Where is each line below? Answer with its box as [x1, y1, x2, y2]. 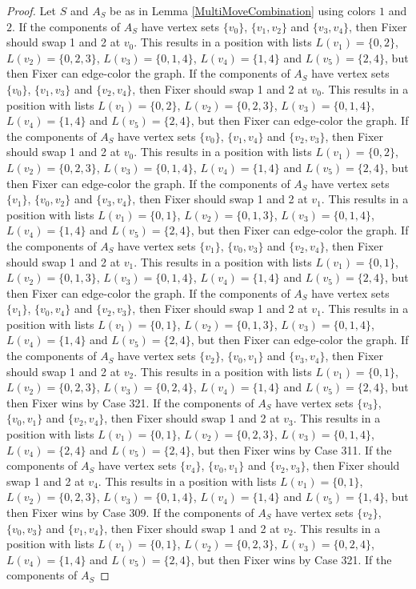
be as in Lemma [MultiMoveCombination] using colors [110, 2, 376, 18]
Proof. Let [6, 2, 56, 18]
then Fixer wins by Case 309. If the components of [6, 504, 254, 520]
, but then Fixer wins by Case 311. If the [190, 441, 392, 458]
